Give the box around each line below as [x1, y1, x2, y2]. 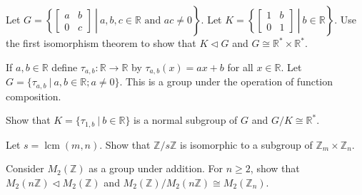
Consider [6, 161, 44, 176]
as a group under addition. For [89, 161, 223, 176]
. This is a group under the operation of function [119, 74, 333, 89]
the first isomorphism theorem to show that [6, 36, 196, 50]
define [51, 59, 78, 74]
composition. [6, 88, 61, 103]
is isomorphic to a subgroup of [180, 137, 313, 152]
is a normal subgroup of [134, 112, 238, 127]
